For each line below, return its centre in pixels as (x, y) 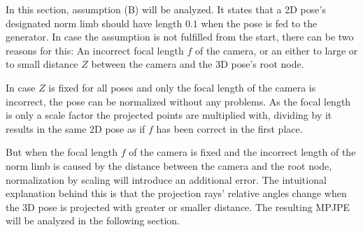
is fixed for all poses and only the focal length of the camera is (182, 87)
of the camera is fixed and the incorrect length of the (242, 152)
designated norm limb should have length (94, 23)
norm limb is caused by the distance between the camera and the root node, (169, 165)
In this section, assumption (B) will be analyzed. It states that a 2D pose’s (166, 9)
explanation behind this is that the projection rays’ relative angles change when (176, 193)
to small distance (42, 64)
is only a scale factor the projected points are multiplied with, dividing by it (169, 115)
